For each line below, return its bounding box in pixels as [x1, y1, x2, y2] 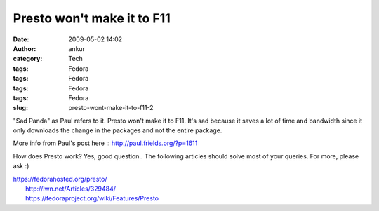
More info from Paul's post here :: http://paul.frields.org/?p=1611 [13, 139, 198, 147]
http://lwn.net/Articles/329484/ [25, 184, 116, 193]
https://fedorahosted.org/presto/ [13, 175, 107, 183]
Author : [13, 44, 36, 53]
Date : [13, 35, 29, 43]
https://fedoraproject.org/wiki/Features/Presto [25, 194, 159, 203]
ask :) [13, 162, 29, 170]
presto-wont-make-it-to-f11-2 [68, 104, 154, 112]
